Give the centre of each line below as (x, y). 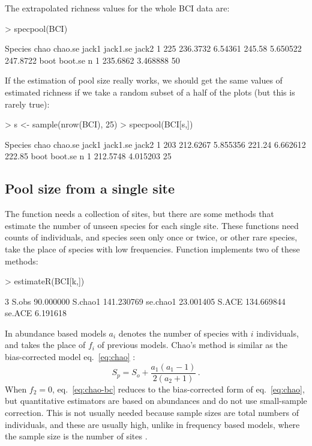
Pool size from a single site (90, 188)
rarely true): (27, 104)
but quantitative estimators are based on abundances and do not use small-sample (156, 401)
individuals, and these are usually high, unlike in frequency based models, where (152, 424)
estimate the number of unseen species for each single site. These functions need (152, 225)
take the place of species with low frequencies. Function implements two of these (152, 249)
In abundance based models (55, 333)
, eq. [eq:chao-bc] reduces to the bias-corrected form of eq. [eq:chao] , (178, 389)
